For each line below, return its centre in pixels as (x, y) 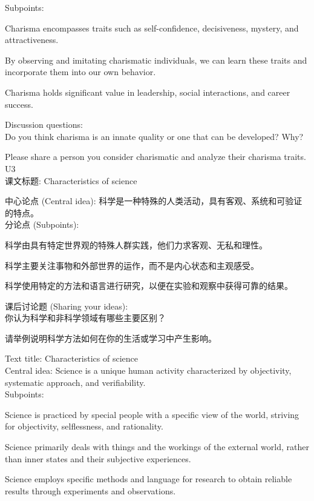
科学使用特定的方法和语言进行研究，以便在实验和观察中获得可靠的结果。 (149, 286)
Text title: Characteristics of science (71, 358)
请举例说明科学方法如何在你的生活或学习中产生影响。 (111, 338)
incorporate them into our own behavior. (80, 72)
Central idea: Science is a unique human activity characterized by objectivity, (148, 370)
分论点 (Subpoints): (42, 224)
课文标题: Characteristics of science (71, 180)
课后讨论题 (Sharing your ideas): (67, 306)
